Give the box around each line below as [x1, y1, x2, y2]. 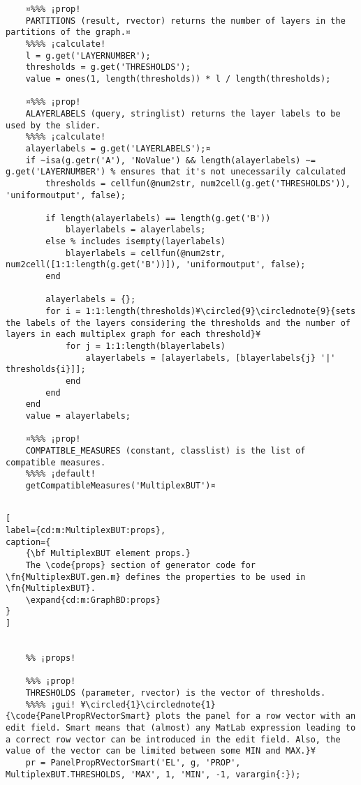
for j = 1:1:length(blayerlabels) [65, 341, 226, 352]
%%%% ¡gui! [25, 699, 76, 710]
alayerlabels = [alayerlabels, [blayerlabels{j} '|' [85, 352, 336, 363]
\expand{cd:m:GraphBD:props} [25, 595, 161, 605]
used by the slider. [6, 120, 101, 130]
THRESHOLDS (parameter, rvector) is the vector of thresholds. [25, 688, 326, 698]
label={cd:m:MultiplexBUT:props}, [6, 525, 166, 535]
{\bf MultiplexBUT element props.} [25, 548, 191, 559]
